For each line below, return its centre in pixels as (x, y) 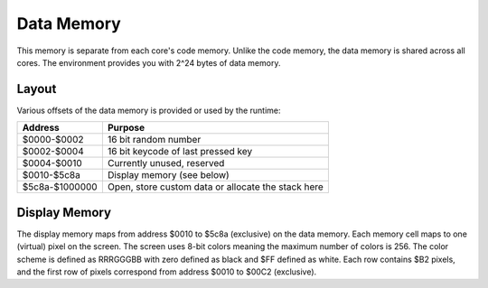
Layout (37, 89)
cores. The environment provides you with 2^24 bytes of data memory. (149, 62)
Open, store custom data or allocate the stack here (216, 187)
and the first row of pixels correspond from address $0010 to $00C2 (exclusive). (167, 272)
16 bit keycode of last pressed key (180, 152)
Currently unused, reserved (166, 163)
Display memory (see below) (168, 175)
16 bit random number (154, 140)
